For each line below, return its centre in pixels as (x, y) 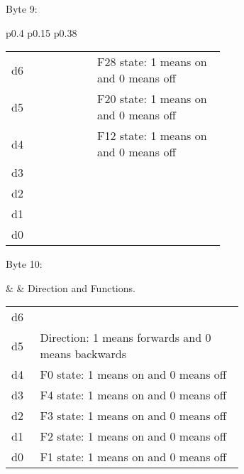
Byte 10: (24, 264)
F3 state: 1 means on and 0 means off (133, 416)
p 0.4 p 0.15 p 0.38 (41, 32)
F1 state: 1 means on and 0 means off (133, 457)
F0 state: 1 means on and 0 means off (133, 375)
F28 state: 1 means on (152, 62)
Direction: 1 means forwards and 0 (126, 338)
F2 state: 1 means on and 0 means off (133, 436)
